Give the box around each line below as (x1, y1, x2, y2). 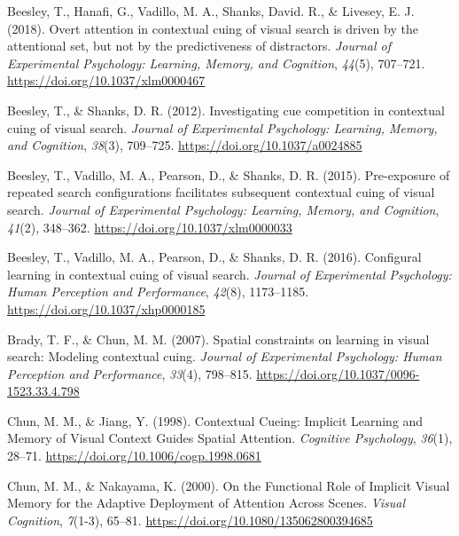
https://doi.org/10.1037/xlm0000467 (7, 71, 206, 90)
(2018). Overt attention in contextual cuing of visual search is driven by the (7, 19, 418, 37)
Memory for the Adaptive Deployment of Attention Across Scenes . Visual (7, 493, 405, 512)
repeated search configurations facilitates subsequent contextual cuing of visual (7, 183, 435, 201)
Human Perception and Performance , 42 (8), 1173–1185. (7, 282, 309, 301)
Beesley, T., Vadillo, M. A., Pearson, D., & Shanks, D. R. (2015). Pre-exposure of (7, 165, 450, 184)
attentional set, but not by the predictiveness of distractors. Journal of (7, 36, 391, 55)
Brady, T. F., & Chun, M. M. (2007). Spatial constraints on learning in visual (7, 329, 430, 348)
